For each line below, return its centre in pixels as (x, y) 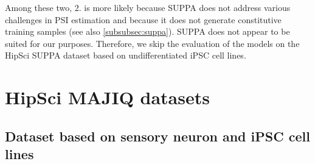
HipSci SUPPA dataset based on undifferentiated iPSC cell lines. (126, 55)
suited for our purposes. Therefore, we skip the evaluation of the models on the (152, 43)
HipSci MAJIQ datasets (107, 97)
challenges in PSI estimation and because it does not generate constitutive (143, 19)
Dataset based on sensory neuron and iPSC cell (157, 136)
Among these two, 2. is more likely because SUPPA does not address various (148, 7)
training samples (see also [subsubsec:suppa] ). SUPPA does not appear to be (147, 31)
